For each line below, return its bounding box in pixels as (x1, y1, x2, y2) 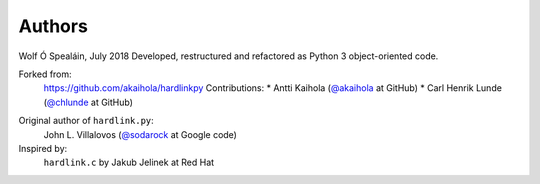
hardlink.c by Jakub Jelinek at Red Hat (43, 156, 215, 169)
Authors (18, 15, 89, 37)
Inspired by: (18, 142, 68, 154)
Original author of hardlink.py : (18, 115, 154, 127)
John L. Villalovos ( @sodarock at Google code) (43, 128, 237, 140)
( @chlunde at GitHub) (43, 96, 134, 108)
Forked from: (18, 68, 72, 80)
